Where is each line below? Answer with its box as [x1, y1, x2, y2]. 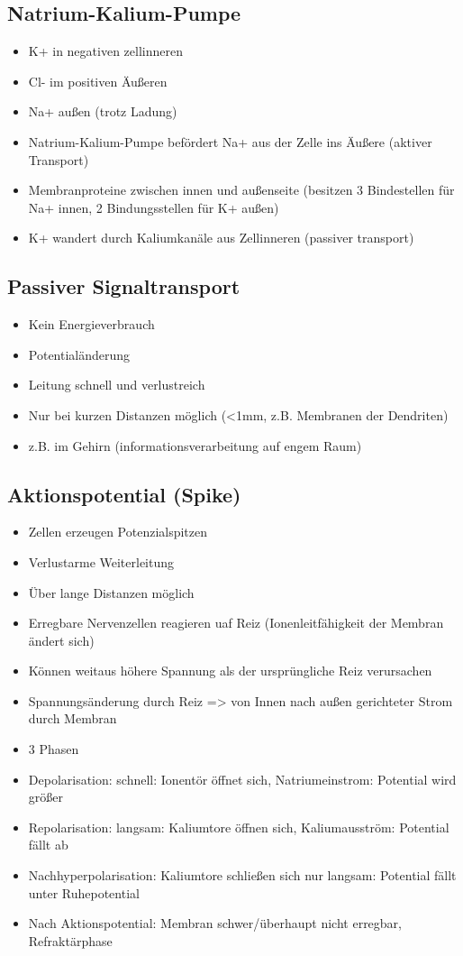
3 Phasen [28, 740, 79, 758]
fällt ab [28, 835, 68, 854]
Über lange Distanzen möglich [28, 583, 195, 602]
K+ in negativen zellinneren [28, 41, 183, 60]
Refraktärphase [28, 931, 113, 950]
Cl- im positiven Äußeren [28, 71, 168, 90]
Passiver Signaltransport [7, 272, 241, 300]
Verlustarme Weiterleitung [28, 552, 175, 571]
